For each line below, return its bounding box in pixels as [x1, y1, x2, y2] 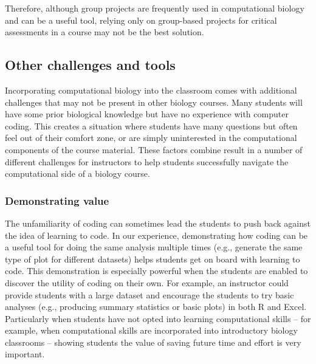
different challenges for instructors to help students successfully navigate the [5, 155, 289, 168]
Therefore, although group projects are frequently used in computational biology [5, 2, 304, 14]
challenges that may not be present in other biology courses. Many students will [5, 95, 303, 108]
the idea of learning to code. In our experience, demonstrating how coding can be [5, 228, 308, 241]
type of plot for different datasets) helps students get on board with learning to [5, 252, 300, 265]
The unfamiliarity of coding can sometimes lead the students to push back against [5, 216, 311, 229]
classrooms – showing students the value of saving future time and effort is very [5, 335, 301, 348]
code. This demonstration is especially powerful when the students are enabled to [5, 264, 308, 277]
